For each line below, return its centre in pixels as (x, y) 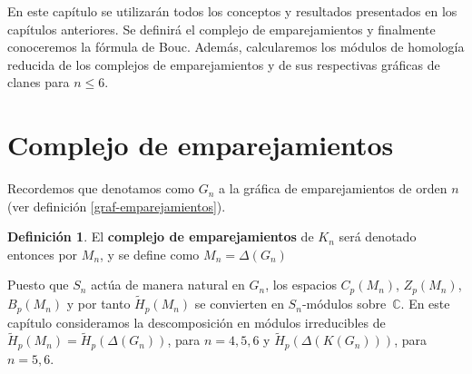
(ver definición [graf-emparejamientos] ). (117, 206)
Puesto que (38, 285)
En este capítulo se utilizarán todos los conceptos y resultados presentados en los (232, 11)
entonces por (43, 254)
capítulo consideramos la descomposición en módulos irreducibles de (197, 322)
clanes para (39, 82)
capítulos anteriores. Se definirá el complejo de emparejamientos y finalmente (221, 29)
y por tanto (98, 304)
